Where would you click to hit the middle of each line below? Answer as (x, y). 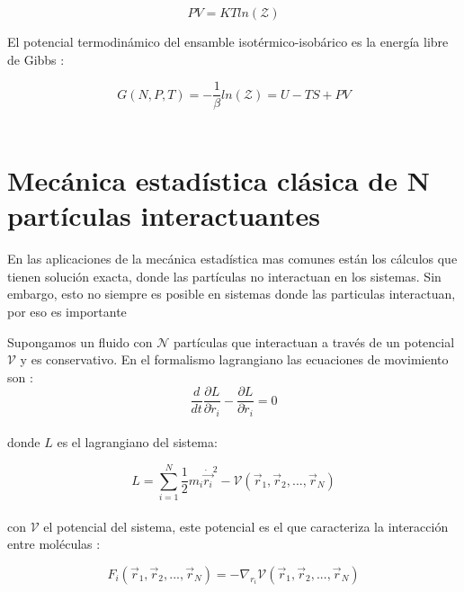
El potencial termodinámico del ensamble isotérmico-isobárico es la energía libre (228, 41)
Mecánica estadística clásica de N (219, 180)
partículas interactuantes (164, 215)
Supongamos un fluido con (80, 341)
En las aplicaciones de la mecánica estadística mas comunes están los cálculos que (232, 259)
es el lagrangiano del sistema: (137, 442)
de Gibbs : (36, 59)
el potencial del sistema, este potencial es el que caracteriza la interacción (246, 526)
